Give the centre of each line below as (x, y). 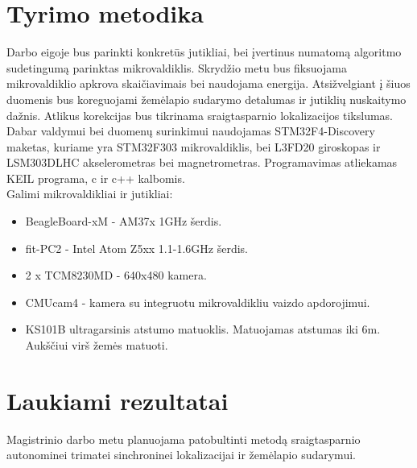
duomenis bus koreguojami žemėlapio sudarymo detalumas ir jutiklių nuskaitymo (206, 99)
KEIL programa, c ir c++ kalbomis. (96, 178)
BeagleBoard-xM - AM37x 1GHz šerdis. (124, 221)
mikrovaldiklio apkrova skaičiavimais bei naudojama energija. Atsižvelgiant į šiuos (208, 83)
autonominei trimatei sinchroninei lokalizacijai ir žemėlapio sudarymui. (181, 455)
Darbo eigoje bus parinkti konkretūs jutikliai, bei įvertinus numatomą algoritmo (204, 52)
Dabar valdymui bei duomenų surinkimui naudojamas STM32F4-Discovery (191, 131)
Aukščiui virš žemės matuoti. (97, 345)
